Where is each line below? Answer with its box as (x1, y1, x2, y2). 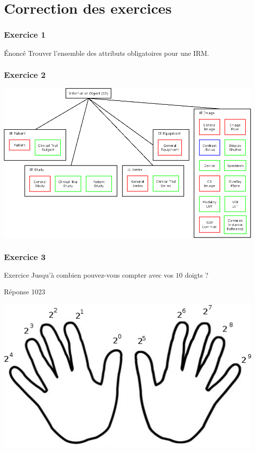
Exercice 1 (4, 28, 46, 41)
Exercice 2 (4, 69, 46, 81)
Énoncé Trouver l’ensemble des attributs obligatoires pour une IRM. (4, 48, 209, 58)
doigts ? (184, 270, 208, 280)
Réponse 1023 (4, 286, 45, 296)
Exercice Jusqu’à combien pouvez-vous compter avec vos (4, 270, 174, 280)
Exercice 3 (4, 251, 46, 263)
